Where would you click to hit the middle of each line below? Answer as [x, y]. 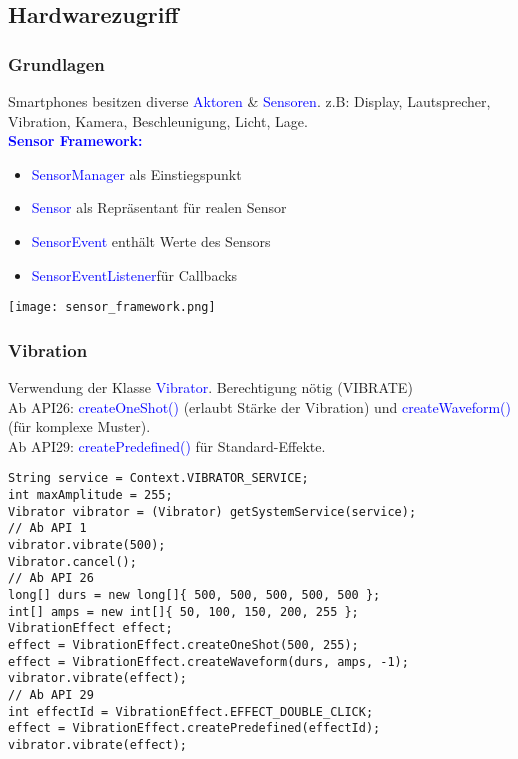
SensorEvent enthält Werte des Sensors [151, 240]
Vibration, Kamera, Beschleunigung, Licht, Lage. [158, 120]
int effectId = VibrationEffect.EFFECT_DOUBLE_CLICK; [191, 711]
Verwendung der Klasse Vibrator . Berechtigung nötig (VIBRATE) [210, 387]
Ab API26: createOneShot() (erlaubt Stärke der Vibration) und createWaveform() [259, 406]
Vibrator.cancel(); [72, 561]
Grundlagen [56, 63]
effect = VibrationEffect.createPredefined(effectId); [194, 728]
